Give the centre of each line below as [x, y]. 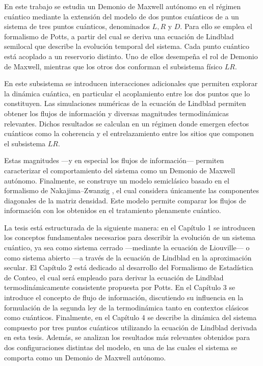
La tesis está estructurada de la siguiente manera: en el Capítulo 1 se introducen [130, 227]
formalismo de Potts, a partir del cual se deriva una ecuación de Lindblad [119, 36]
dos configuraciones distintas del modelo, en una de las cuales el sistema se [121, 347]
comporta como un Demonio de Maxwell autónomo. [85, 357]
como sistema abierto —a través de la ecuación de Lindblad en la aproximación [128, 257]
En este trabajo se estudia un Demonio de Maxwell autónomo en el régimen [123, 6]
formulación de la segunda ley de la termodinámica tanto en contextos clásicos [126, 307]
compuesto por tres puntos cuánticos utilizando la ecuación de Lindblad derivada [131, 327]
